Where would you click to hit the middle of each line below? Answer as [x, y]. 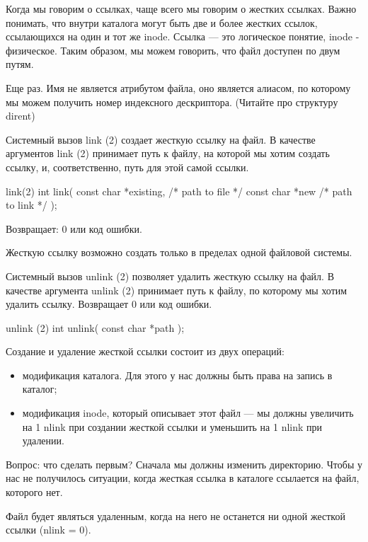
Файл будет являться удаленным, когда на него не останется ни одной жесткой [176, 515]
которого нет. [34, 492]
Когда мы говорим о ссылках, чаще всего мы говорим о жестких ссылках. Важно [181, 8]
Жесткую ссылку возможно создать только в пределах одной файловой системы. [179, 252]
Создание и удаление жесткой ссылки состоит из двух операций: [145, 351]
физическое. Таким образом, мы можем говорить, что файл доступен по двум [173, 50]
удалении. [43, 440]
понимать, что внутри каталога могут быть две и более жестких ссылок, [162, 22]
